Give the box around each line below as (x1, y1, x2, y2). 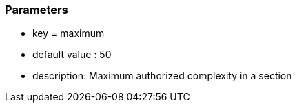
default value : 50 (32, 49, 112, 61)
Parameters (5, 3, 68, 16)
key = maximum (32, 27, 105, 40)
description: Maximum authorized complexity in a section (32, 70, 292, 82)
